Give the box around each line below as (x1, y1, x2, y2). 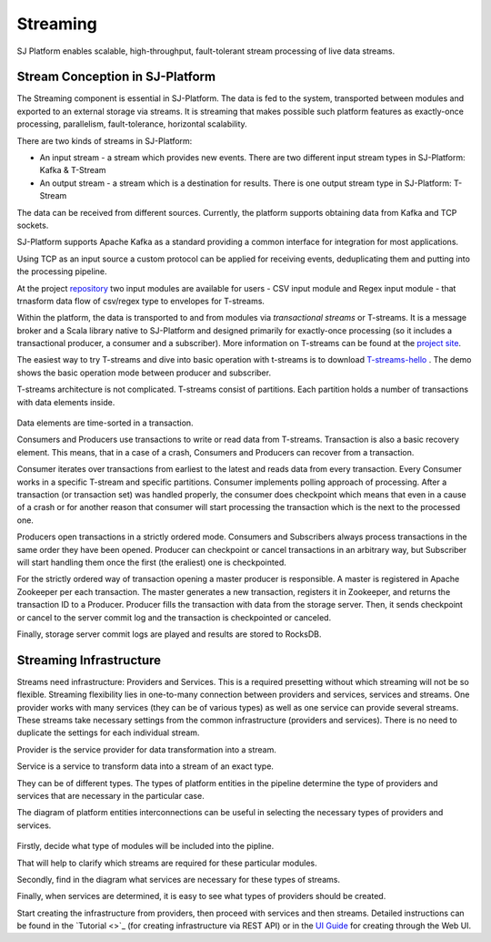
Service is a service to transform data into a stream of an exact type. (16, 761, 275, 772)
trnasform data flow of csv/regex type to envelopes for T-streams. (16, 295, 266, 306)
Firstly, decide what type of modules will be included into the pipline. (16, 841, 275, 852)
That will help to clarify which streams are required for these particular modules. (16, 857, 317, 868)
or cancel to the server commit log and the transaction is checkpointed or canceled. (16, 611, 332, 623)
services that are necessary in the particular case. (16, 790, 205, 801)
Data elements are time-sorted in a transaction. (16, 417, 195, 428)
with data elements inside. (16, 396, 115, 407)
